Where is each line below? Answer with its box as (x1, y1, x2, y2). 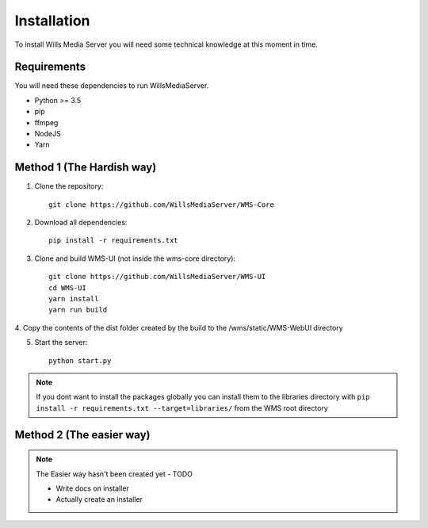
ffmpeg (34, 117, 59, 127)
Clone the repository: (34, 182, 104, 191)
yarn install (48, 294, 99, 304)
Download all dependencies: (34, 218, 128, 228)
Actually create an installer (55, 495, 143, 504)
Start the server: (34, 338, 88, 347)
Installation (14, 12, 90, 29)
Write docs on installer (55, 484, 130, 493)
